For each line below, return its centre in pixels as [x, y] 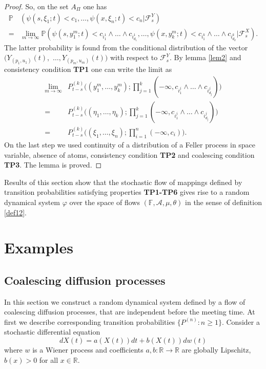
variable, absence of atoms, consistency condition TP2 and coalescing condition [129, 154]
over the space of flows [105, 202]
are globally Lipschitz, [216, 350]
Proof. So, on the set [36, 6]
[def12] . [15, 212]
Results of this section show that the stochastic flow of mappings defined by [123, 182]
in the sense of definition [223, 202]
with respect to [134, 57]
